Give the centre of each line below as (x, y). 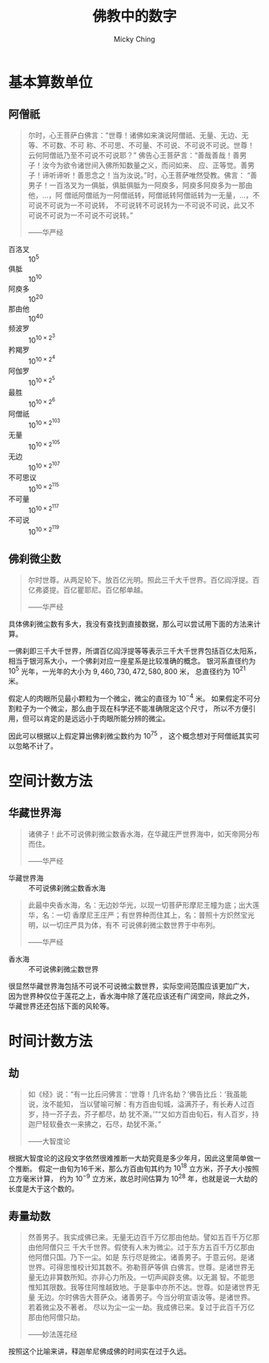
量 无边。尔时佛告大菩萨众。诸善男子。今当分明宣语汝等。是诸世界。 (141, 1297)
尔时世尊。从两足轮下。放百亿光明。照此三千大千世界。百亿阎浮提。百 (144, 579)
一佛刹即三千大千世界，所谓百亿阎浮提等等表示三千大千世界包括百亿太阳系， (134, 651)
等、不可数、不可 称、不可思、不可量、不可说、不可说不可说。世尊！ (141, 145)
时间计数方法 (51, 1041)
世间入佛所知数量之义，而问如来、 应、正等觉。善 (166, 165)
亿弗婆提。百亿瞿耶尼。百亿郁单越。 (88, 590)
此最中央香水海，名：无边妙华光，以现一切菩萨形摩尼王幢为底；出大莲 (144, 904)
